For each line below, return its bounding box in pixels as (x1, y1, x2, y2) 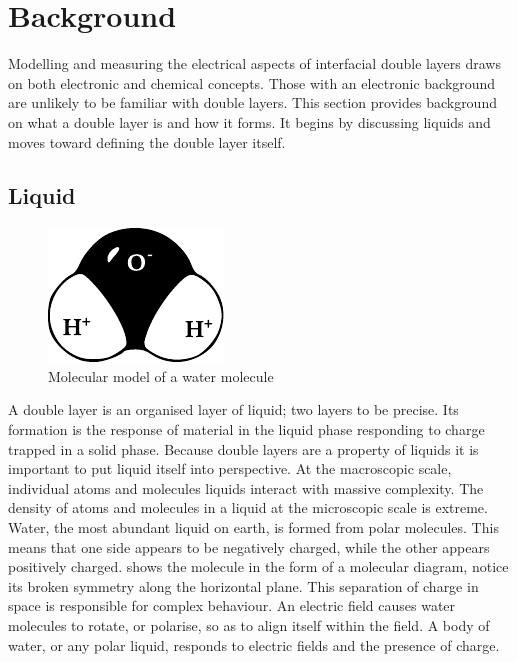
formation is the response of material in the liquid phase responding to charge (8, 419, 485, 440)
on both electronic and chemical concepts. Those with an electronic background (8, 72, 496, 93)
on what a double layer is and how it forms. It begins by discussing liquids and (8, 111, 491, 132)
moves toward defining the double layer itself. (8, 131, 286, 152)
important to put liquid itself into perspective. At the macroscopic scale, (8, 458, 452, 479)
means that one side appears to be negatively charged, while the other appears (8, 536, 490, 557)
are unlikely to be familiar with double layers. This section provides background (8, 92, 497, 113)
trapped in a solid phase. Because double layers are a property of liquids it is (8, 438, 479, 459)
